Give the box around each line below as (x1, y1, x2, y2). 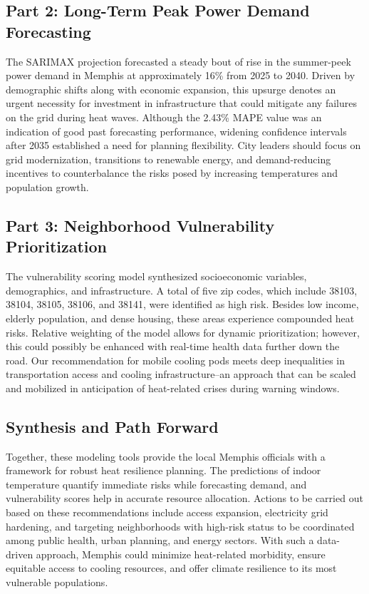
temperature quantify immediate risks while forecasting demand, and (6, 476, 307, 491)
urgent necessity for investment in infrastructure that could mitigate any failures (6, 96, 357, 111)
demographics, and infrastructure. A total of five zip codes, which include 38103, (6, 282, 358, 297)
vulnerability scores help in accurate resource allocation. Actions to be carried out (6, 491, 363, 506)
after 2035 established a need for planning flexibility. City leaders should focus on (6, 138, 361, 153)
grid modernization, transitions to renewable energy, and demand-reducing (6, 151, 331, 166)
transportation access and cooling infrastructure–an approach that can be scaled (6, 367, 356, 382)
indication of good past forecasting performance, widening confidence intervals (6, 123, 347, 138)
